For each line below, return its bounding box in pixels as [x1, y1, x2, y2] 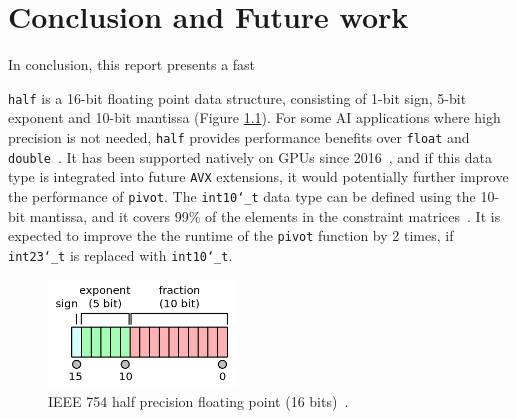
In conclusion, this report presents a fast [8, 54, 256, 75]
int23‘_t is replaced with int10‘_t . [8, 244, 233, 265]
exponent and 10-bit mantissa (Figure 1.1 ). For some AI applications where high [8, 107, 501, 128]
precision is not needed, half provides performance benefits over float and [8, 126, 470, 147]
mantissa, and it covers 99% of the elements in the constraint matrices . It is [29, 205, 501, 226]
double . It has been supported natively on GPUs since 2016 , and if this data [8, 146, 492, 167]
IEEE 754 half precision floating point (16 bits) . [48, 391, 349, 412]
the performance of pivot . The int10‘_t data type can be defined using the [8, 185, 476, 206]
